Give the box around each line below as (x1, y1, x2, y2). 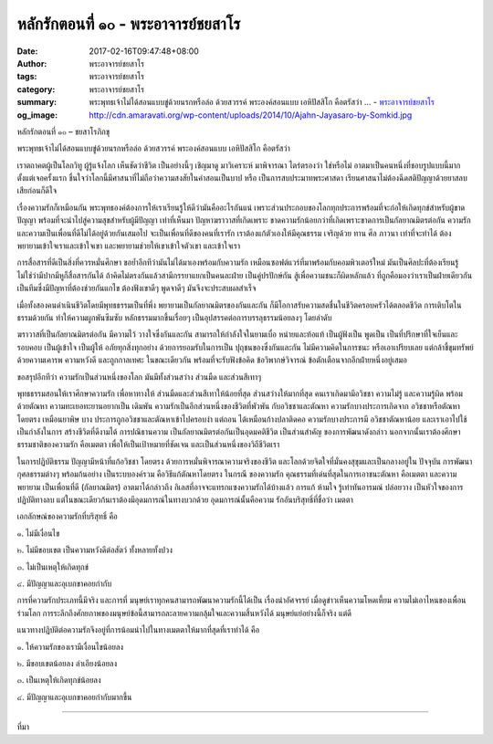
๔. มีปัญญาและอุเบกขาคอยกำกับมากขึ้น (16, 691, 132, 702)
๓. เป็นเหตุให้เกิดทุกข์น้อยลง (16, 675, 101, 686)
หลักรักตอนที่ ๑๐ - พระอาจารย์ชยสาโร (16, 14, 241, 34)
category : (16, 83, 56, 95)
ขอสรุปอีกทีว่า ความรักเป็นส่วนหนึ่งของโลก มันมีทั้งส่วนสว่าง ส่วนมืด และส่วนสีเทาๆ (16, 371, 262, 382)
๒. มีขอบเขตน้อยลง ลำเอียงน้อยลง (16, 657, 118, 668)
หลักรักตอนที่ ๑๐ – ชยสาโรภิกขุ (16, 126, 110, 137)
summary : (16, 97, 58, 108)
